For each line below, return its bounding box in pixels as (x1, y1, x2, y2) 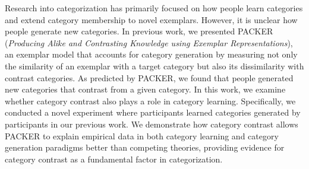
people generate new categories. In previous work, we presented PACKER (5, 25, 273, 37)
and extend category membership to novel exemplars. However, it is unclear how (5, 13, 298, 25)
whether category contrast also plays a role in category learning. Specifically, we (5, 94, 296, 107)
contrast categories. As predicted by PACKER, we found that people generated (5, 71, 294, 84)
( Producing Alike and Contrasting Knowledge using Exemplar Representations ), (5, 36, 293, 49)
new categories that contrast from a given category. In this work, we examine (5, 83, 286, 95)
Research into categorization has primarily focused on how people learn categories (5, 2, 303, 14)
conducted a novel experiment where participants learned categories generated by (5, 106, 301, 119)
